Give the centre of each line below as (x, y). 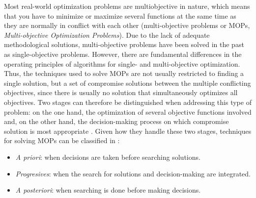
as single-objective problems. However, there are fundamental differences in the (123, 54)
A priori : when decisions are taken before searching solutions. (108, 157)
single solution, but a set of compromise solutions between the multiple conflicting (128, 83)
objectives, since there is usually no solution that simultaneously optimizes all (121, 92)
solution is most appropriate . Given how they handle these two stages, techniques (128, 131)
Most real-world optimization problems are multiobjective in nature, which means (127, 6)
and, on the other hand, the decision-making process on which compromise (116, 121)
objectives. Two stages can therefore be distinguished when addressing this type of (128, 102)
